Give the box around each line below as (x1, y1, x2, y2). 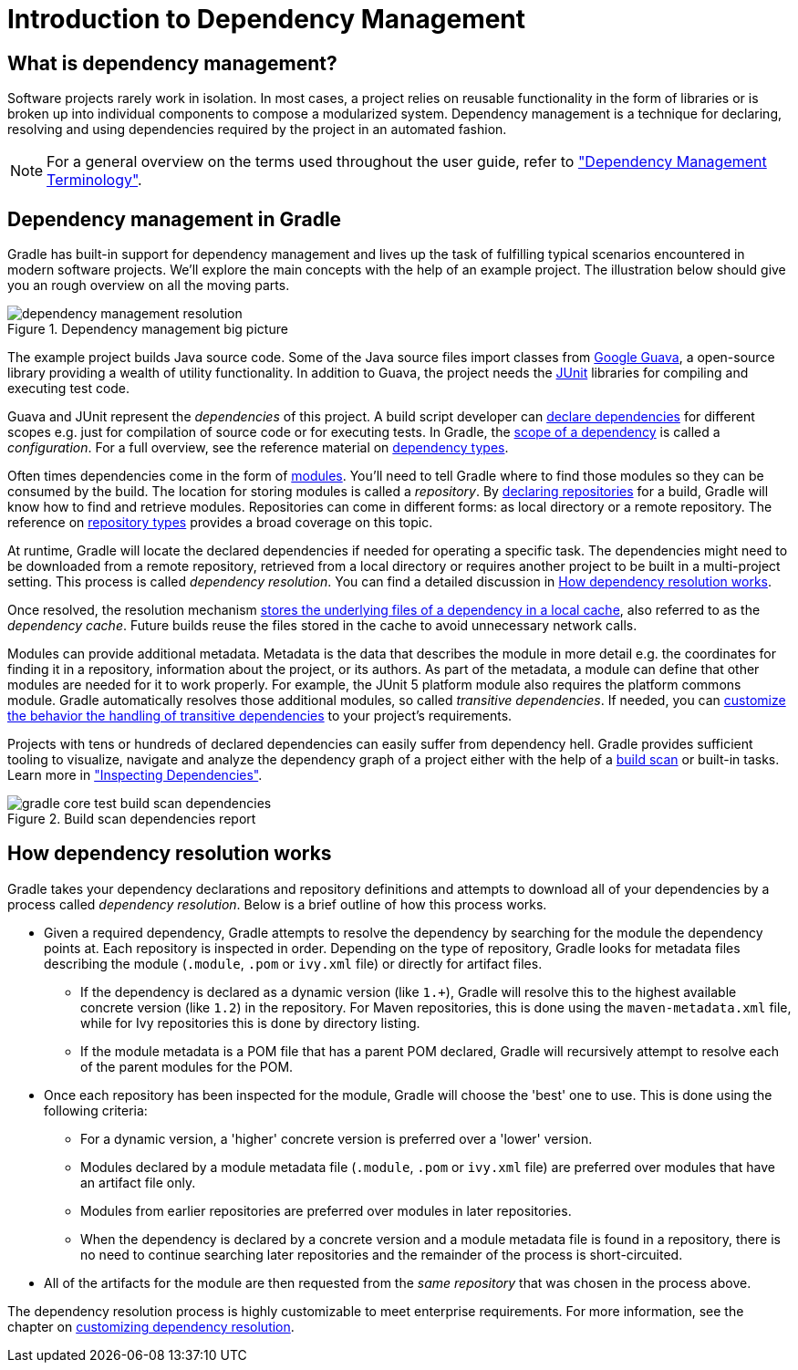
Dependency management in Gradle (7, 207, 342, 231)
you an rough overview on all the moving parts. (7, 277, 290, 294)
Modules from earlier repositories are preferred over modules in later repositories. (80, 1202, 572, 1219)
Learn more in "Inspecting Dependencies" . (7, 767, 263, 784)
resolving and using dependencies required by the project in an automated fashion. (7, 121, 507, 138)
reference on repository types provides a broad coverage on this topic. (7, 514, 433, 531)
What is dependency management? (7, 51, 337, 75)
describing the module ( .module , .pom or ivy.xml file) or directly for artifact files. (44, 955, 543, 971)
